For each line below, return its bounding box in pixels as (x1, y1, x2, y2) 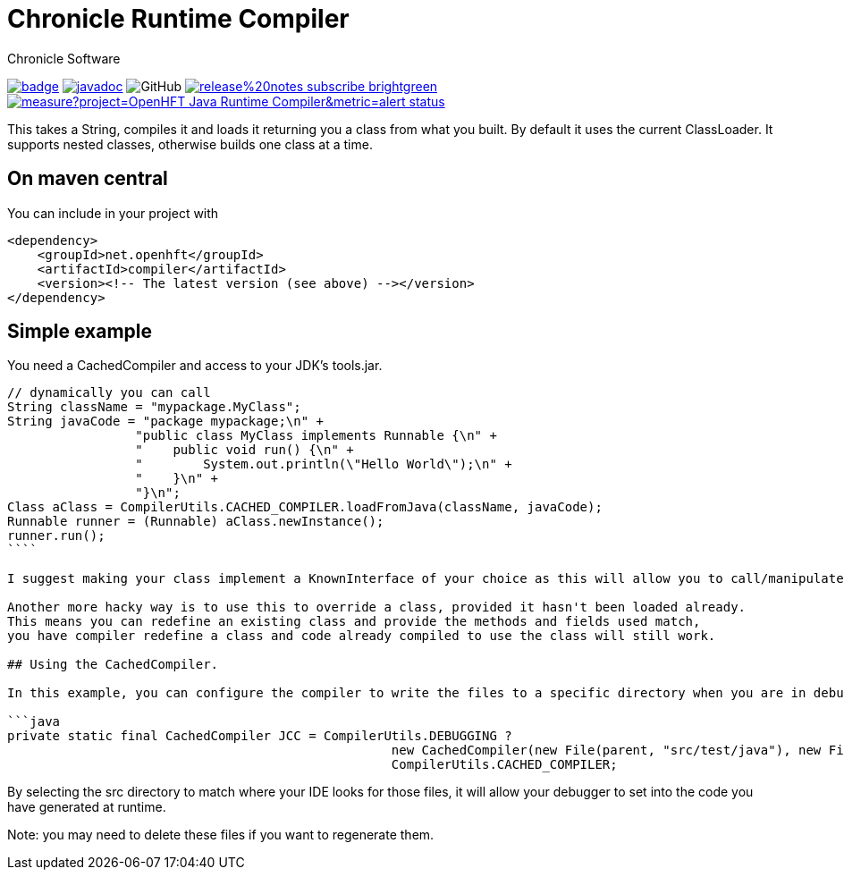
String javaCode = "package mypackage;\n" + (7, 414, 325, 429)
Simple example (7, 320, 153, 343)
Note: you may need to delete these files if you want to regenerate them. (7, 827, 435, 843)
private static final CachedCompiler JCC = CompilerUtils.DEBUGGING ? (7, 729, 512, 744)
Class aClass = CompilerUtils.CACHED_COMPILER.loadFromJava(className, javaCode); (7, 500, 603, 515)
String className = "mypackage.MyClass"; (7, 400, 301, 415)
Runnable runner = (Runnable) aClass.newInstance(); (7, 514, 384, 529)
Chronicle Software (7, 50, 121, 66)
